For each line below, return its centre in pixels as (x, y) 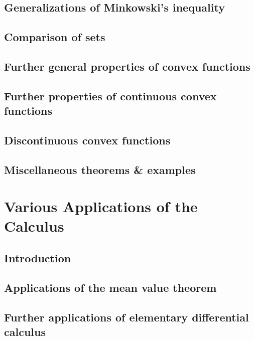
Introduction (38, 258)
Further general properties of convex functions (127, 66)
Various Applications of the (101, 206)
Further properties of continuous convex (110, 96)
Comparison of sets (55, 37)
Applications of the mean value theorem (110, 287)
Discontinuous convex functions (87, 140)
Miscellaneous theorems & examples (100, 169)
